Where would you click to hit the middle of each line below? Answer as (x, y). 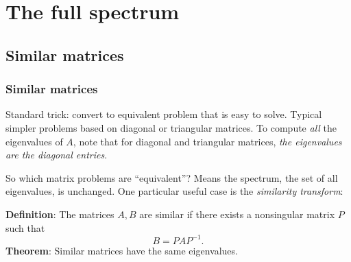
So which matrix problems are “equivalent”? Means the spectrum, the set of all (172, 177)
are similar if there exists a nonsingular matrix (237, 214)
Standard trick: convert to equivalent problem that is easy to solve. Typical (164, 114)
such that (25, 227)
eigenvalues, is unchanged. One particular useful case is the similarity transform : (174, 191)
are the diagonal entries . (57, 155)
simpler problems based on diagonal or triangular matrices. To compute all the (171, 127)
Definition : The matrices (60, 214)
